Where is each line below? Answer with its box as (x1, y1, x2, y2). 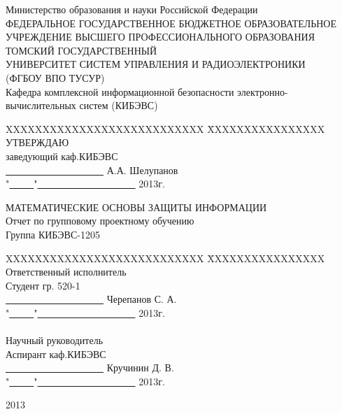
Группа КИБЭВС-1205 (6, 227, 100, 241)
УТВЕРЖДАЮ (6, 135, 69, 150)
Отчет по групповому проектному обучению (6, 213, 194, 228)
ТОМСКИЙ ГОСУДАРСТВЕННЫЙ (6, 43, 157, 57)
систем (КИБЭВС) (79, 98, 158, 113)
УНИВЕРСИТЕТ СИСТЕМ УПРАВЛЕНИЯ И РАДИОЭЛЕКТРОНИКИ (6, 57, 306, 71)
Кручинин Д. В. (106, 360, 174, 375)
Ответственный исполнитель (6, 264, 127, 279)
